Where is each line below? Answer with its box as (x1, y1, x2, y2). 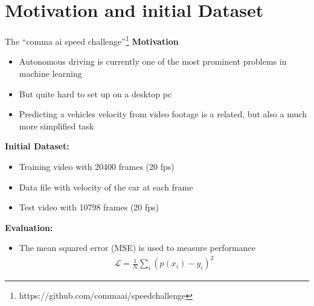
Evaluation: (5, 221, 53, 233)
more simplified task (19, 119, 94, 132)
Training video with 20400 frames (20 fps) (19, 160, 175, 172)
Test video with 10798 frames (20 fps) (19, 201, 159, 213)
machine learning (19, 67, 82, 79)
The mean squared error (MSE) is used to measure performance (19, 241, 255, 254)
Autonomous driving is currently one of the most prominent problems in (19, 55, 287, 68)
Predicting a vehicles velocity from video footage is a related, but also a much (19, 108, 307, 120)
